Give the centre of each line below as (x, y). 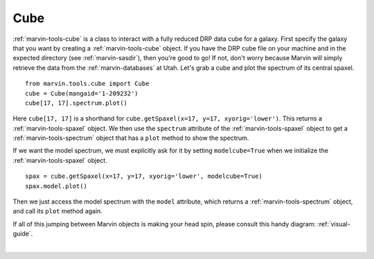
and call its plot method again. (58, 211)
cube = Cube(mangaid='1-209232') (82, 93)
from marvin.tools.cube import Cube (87, 84)
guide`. (23, 234)
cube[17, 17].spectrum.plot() (77, 103)
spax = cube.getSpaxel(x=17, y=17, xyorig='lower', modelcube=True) (144, 176)
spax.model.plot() (56, 186)
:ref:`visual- (334, 224)
